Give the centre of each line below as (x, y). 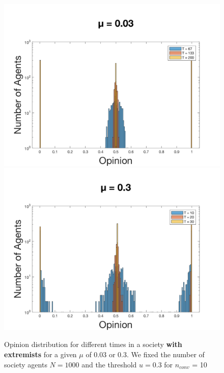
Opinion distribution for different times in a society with (93, 344)
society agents (26, 364)
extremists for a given (40, 354)
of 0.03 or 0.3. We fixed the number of (145, 354)
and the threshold (109, 364)
